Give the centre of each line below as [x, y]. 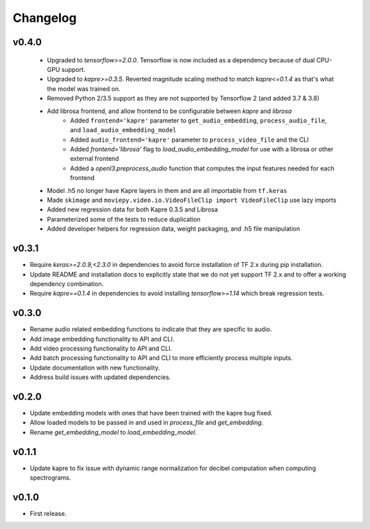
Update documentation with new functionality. [95, 367]
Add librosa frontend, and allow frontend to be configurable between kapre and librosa [170, 111]
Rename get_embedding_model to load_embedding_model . [113, 432]
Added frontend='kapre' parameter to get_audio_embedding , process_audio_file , [198, 120]
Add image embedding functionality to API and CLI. [102, 339]
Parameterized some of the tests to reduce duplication [124, 219]
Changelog [45, 18]
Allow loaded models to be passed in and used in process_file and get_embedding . [147, 423]
